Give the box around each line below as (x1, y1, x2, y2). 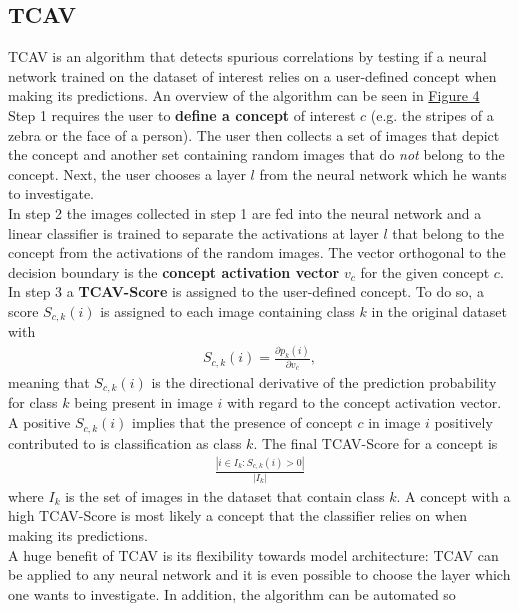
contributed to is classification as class (8, 432, 242, 453)
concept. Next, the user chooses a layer (8, 163, 246, 184)
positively (434, 412, 493, 433)
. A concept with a (396, 485, 511, 506)
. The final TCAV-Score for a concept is (253, 432, 498, 453)
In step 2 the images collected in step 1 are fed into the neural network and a (8, 202, 482, 223)
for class (8, 392, 58, 413)
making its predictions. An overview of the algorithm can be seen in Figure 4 (8, 85, 480, 106)
